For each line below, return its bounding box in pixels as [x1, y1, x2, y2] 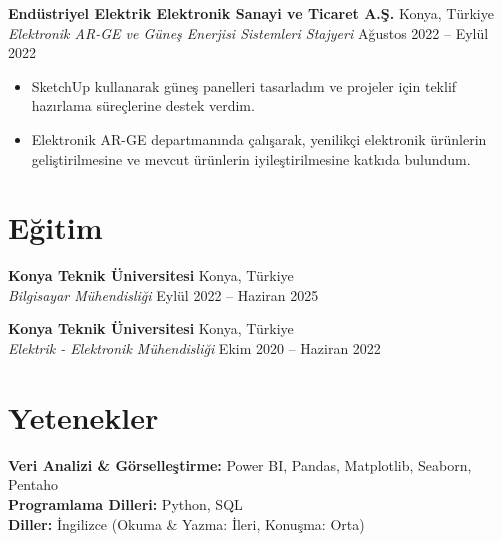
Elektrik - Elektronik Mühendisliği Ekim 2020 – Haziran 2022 [8, 338, 381, 359]
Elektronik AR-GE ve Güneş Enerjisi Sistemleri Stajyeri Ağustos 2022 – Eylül [8, 22, 489, 43]
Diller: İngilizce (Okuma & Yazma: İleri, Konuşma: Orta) [8, 513, 365, 534]
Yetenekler [8, 396, 159, 437]
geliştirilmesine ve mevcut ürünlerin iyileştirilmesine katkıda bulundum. [31, 148, 471, 169]
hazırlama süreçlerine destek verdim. [31, 95, 255, 116]
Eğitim [8, 207, 103, 248]
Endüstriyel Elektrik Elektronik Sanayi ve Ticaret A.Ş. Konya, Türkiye [8, 3, 494, 23]
